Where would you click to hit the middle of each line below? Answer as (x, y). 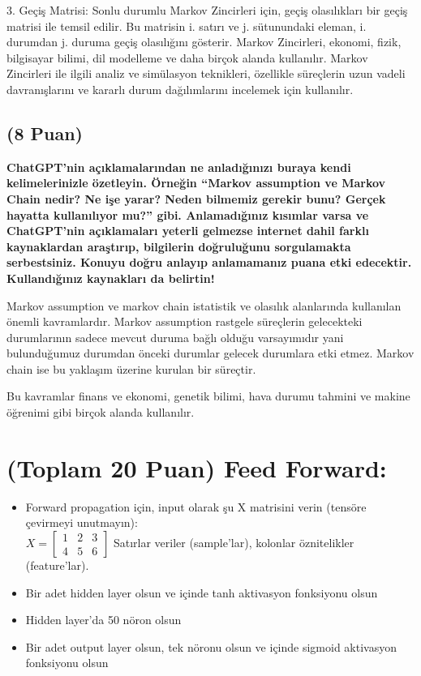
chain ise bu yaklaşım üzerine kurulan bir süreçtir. (131, 368)
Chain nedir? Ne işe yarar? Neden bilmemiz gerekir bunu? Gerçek (196, 198)
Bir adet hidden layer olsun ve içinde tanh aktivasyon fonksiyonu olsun (202, 592)
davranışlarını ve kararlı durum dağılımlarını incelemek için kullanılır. (180, 89)
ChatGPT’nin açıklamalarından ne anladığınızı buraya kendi (179, 167)
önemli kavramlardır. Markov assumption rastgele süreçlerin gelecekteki (185, 321)
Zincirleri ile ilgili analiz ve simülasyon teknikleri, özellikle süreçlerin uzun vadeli (206, 73)
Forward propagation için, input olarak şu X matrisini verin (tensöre (196, 506)
